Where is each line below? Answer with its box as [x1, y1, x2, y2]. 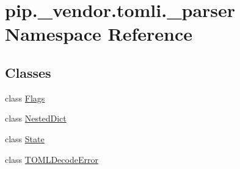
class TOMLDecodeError [5, 153, 98, 165]
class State [5, 132, 45, 145]
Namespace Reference [5, 21, 192, 46]
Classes [5, 63, 51, 81]
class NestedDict [5, 112, 67, 125]
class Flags [5, 91, 45, 104]
